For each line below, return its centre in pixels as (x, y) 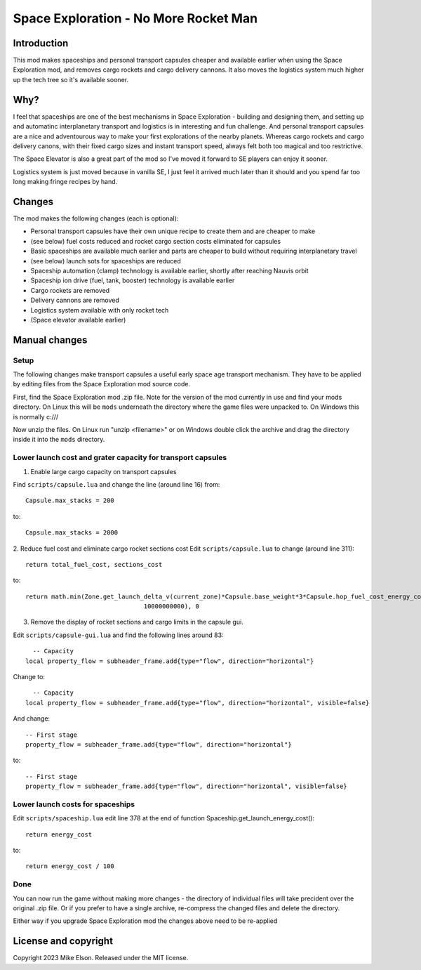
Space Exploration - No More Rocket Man (135, 18)
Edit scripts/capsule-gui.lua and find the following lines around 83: (118, 635)
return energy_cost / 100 (70, 866)
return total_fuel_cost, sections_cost (94, 564)
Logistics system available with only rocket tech (100, 310)
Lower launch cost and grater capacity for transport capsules (120, 458)
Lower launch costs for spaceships (74, 804)
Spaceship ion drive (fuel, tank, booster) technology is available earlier (133, 280)
